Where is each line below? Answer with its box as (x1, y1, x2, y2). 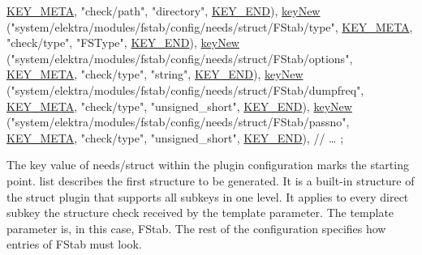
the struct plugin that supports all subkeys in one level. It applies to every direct (6, 188, 409, 205)
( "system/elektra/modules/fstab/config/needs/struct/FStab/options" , (6, 49, 353, 66)
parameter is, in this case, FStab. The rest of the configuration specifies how (6, 219, 386, 236)
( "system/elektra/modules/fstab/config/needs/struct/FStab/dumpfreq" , (6, 81, 364, 98)
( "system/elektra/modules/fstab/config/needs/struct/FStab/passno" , (6, 113, 350, 130)
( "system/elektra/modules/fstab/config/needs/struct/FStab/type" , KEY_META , (6, 18, 413, 35)
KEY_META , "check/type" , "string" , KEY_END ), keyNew (6, 66, 304, 83)
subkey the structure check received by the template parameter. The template (6, 204, 394, 221)
